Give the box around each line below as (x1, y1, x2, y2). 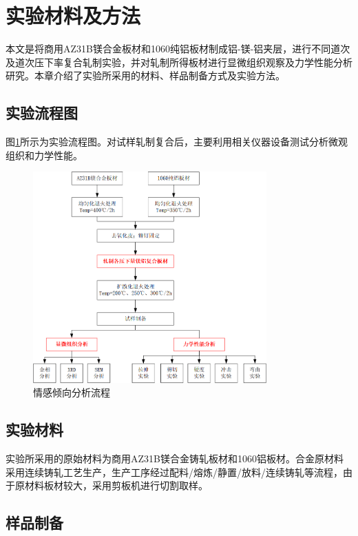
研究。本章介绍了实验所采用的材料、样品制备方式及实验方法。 (6, 68, 285, 83)
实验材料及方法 (6, 1, 141, 30)
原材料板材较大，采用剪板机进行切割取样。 (14, 478, 208, 493)
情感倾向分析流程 (33, 385, 110, 400)
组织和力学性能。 (6, 147, 83, 162)
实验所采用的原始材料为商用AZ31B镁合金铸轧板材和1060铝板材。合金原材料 (6, 451, 344, 466)
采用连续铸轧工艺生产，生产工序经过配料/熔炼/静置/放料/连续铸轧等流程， (6, 464, 343, 479)
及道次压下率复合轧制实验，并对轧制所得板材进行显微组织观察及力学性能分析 (6, 54, 352, 69)
